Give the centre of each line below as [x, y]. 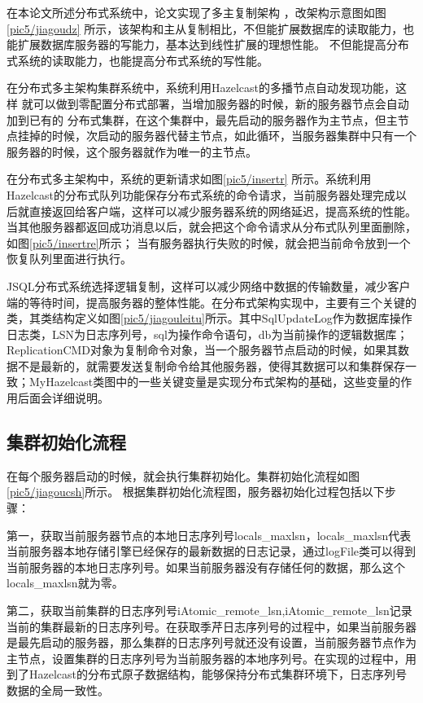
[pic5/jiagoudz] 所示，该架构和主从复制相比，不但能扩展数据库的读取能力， [205, 28]
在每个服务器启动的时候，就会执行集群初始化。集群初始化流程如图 [183, 475]
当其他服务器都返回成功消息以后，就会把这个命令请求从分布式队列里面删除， [211, 227]
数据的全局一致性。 [58, 690]
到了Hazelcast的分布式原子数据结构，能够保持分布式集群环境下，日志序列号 [207, 674]
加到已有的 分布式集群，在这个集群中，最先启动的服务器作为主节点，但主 [202, 119]
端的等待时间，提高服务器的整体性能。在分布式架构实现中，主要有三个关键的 [211, 302]
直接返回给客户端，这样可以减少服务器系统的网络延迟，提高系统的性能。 [222, 211]
